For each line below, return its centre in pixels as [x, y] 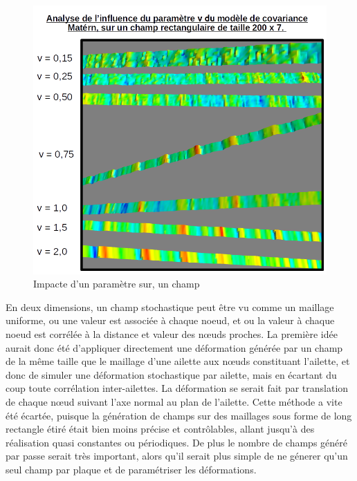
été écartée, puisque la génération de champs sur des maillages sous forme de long [179, 415]
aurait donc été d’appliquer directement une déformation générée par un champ [174, 347]
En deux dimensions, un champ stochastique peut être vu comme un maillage [170, 306]
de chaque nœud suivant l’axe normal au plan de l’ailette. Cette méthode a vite [174, 402]
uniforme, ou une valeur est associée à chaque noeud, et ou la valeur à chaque [170, 320]
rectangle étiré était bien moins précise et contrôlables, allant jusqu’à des [160, 429]
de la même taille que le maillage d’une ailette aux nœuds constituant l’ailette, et [178, 361]
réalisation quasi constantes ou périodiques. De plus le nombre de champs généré [176, 442]
